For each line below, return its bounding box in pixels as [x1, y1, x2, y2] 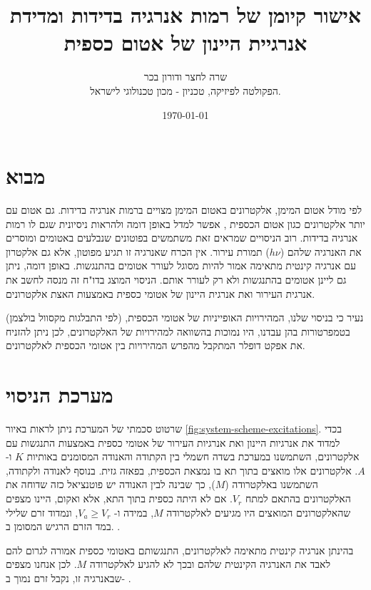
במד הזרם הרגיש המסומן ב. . [6, 519, 121, 534]
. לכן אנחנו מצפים [6, 557, 77, 571]
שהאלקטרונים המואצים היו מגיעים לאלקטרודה [166, 504, 351, 519]
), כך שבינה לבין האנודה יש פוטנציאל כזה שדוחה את [6, 477, 215, 492]
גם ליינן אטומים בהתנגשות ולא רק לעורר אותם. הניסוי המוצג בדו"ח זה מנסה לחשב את [6, 272, 347, 286]
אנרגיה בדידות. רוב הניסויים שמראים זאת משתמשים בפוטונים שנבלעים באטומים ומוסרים [6, 230, 358, 245]
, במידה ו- [114, 504, 154, 519]
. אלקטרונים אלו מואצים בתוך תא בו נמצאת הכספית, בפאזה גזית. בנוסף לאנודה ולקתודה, [6, 462, 358, 477]
